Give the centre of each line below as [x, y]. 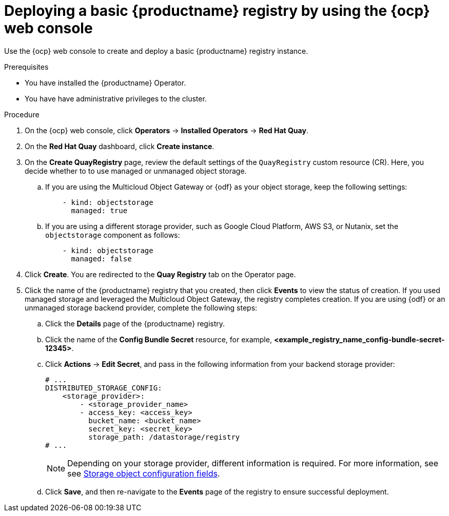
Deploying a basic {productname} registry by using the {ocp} [217, 11]
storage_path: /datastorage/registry [164, 437]
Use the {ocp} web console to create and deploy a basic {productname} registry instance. [156, 51]
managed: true [99, 210]
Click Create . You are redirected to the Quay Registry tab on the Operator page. [160, 274]
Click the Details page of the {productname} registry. [135, 323]
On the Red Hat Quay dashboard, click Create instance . [120, 146]
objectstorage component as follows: [113, 235]
